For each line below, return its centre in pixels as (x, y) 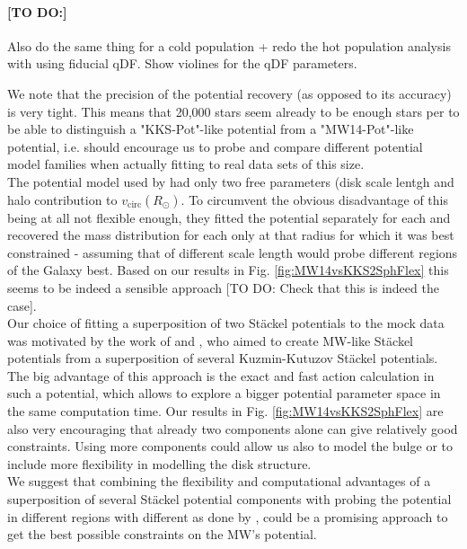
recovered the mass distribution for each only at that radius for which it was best (231, 235)
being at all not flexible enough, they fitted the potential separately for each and (229, 217)
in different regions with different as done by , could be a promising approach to (228, 516)
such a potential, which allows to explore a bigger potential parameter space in (224, 393)
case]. (22, 305)
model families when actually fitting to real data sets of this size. (186, 164)
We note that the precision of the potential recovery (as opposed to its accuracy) (229, 93)
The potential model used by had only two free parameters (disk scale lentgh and (231, 181)
